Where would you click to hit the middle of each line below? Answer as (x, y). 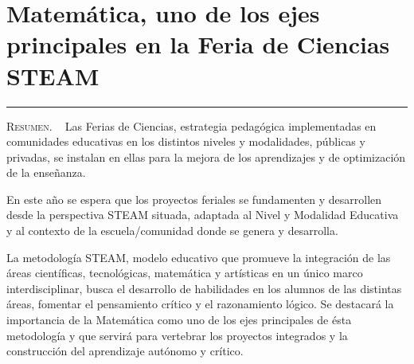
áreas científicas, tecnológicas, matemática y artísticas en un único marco (185, 273)
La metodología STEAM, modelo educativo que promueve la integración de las (199, 257)
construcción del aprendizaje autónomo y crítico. (125, 351)
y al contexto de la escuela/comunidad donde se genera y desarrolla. (172, 231)
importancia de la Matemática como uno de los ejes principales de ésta (179, 320)
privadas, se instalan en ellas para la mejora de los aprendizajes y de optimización (206, 157)
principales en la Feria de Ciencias (198, 44)
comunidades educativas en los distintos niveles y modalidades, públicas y (186, 141)
